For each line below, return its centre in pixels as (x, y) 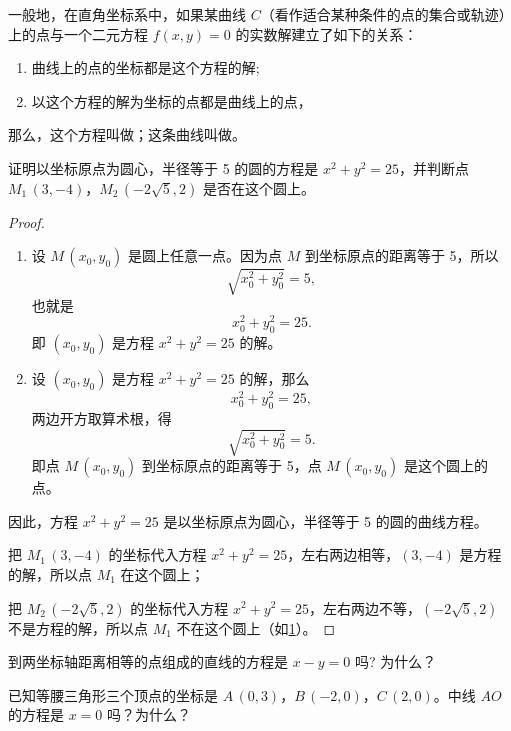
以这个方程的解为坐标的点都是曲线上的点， (171, 100)
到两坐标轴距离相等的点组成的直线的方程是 (148, 661)
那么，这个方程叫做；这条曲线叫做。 (127, 134)
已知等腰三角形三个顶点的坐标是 (113, 694)
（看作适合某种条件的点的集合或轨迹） (383, 14)
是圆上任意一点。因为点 (205, 255)
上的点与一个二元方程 (78, 33)
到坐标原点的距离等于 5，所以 (401, 255)
